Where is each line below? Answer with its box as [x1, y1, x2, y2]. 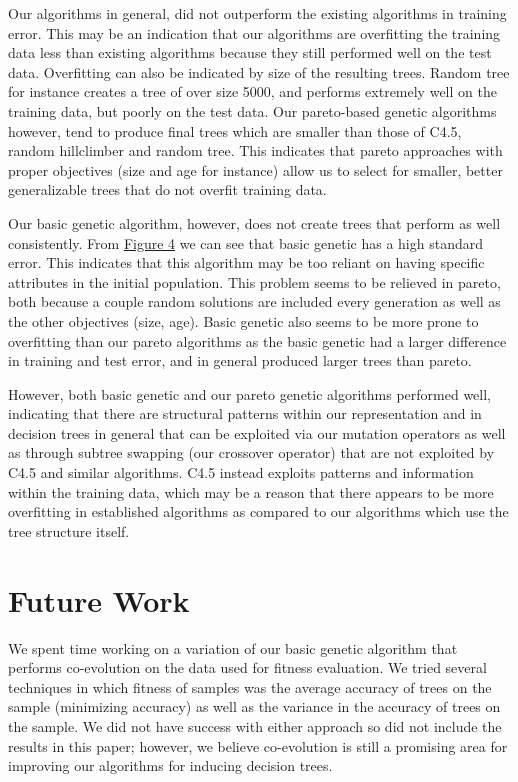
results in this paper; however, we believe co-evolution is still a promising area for [8, 735, 508, 756]
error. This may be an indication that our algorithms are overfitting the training [8, 22, 501, 43]
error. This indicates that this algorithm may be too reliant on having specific [8, 252, 485, 273]
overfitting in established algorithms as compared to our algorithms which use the [8, 501, 509, 522]
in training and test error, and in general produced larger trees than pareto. [8, 350, 472, 371]
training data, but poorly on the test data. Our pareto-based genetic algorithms [8, 100, 497, 121]
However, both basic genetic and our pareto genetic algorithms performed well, [8, 383, 491, 404]
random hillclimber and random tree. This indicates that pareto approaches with [8, 140, 503, 161]
